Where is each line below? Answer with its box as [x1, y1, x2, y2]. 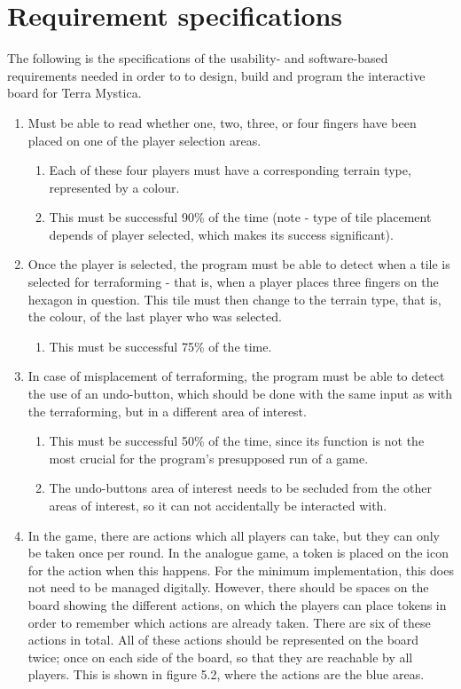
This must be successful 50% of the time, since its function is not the [49, 432, 425, 450]
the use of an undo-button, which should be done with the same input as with [27, 384, 453, 403]
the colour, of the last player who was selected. [27, 307, 282, 326]
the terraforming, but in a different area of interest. [27, 401, 307, 420]
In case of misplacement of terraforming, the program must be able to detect [27, 367, 445, 385]
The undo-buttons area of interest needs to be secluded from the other [49, 479, 432, 497]
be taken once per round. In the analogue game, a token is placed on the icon [27, 543, 449, 562]
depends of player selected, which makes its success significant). [49, 225, 394, 243]
